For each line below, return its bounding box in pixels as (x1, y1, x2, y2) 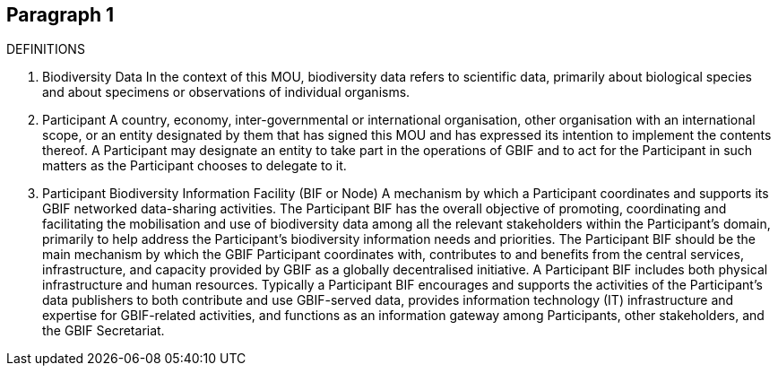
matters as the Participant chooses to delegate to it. (42, 158, 347, 174)
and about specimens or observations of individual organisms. (42, 84, 411, 100)
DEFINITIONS (6, 41, 85, 57)
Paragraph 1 (6, 4, 115, 26)
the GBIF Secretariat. (42, 323, 165, 339)
